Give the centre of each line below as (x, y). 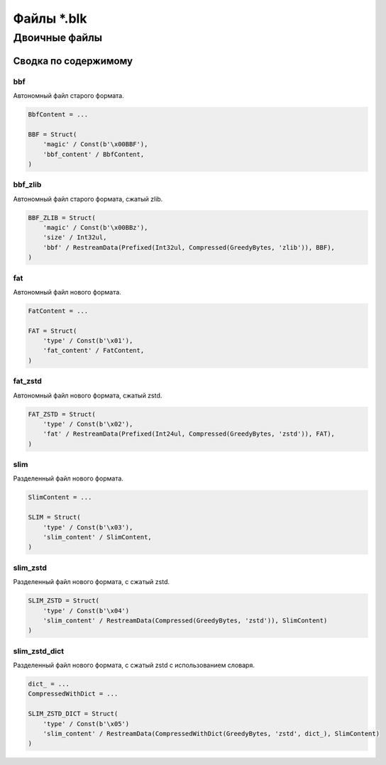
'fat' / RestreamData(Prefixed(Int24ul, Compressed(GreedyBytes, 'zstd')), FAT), (189, 434)
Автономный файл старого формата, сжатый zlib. (88, 199)
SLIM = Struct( (54, 517)
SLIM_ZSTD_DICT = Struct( (73, 714)
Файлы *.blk (50, 18)
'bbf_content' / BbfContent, (94, 154)
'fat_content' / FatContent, (94, 351)
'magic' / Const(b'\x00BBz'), (95, 228)
